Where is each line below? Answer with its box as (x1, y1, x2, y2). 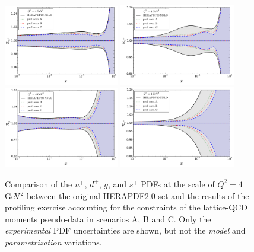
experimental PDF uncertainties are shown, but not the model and (5, 224, 246, 237)
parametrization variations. (5, 235, 102, 248)
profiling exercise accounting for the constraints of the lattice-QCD (5, 201, 247, 213)
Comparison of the (5, 177, 72, 190)
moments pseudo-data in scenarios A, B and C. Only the (5, 212, 211, 225)
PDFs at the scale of (141, 177, 215, 190)
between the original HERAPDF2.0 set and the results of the (26, 189, 249, 202)
